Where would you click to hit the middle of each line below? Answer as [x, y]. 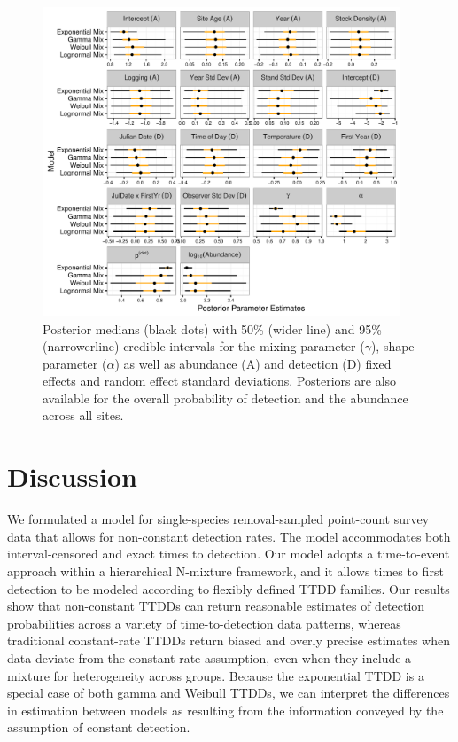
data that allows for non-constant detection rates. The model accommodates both [229, 536]
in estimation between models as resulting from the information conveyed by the [225, 710]
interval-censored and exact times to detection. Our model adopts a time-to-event [229, 554]
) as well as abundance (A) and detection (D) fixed [253, 363]
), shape [392, 346]
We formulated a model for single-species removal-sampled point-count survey [218, 519]
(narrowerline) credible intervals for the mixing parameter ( [204, 346]
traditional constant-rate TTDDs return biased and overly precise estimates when [229, 640]
